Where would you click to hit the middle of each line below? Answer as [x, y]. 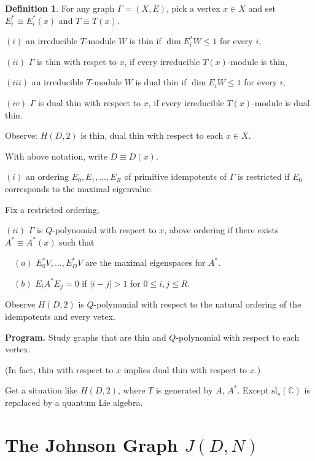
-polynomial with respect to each [238, 337]
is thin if [145, 41]
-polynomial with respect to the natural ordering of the [197, 304]
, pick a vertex [193, 8]
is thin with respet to [77, 61]
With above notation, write [56, 156]
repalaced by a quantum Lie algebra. [74, 402]
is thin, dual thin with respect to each [152, 135]
